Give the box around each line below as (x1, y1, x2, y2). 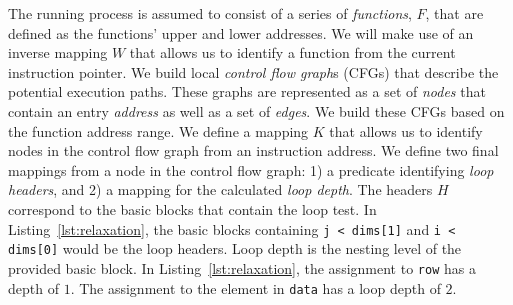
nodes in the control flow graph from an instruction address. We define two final (8, 140, 499, 161)
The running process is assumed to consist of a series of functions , (8, 3, 412, 23)
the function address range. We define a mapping (8, 120, 309, 141)
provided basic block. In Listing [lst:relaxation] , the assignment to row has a (8, 257, 476, 278)
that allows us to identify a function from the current (129, 42, 456, 63)
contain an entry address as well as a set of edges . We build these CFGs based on (8, 100, 505, 121)
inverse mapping (8, 42, 108, 63)
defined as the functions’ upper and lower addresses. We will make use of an (8, 22, 474, 43)
